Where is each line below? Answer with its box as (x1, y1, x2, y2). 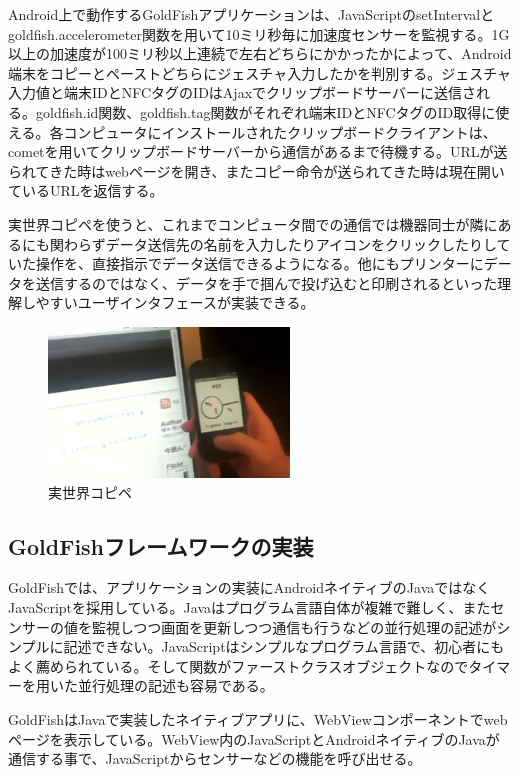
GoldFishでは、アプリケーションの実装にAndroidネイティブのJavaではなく (8, 577, 491, 598)
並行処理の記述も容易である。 (77, 675, 274, 696)
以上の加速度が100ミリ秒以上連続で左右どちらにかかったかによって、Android (8, 43, 512, 64)
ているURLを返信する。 (8, 180, 164, 201)
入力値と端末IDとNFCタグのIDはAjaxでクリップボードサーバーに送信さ (8, 82, 476, 103)
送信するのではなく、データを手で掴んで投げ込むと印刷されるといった (35, 272, 498, 293)
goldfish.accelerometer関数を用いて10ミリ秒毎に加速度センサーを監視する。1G (8, 23, 510, 44)
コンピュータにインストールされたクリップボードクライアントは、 (63, 121, 497, 142)
